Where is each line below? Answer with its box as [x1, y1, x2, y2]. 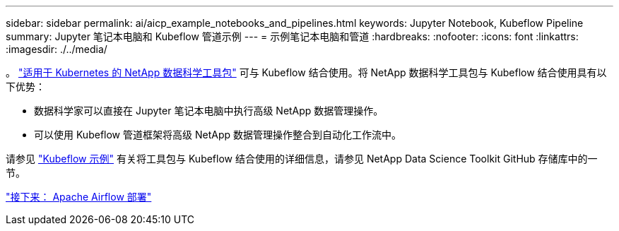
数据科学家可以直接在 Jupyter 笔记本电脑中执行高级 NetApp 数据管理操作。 [34, 105, 384, 117]
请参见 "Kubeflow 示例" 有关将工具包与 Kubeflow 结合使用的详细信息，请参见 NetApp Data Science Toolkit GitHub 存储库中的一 [6, 153, 598, 165]
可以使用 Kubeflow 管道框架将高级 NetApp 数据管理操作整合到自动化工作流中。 [34, 129, 401, 141]
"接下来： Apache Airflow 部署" [6, 191, 152, 203]
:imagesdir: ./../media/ [6, 43, 107, 55]
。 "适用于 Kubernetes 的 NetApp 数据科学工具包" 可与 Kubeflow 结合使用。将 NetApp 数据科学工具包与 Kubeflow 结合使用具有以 [6, 66, 607, 78]
